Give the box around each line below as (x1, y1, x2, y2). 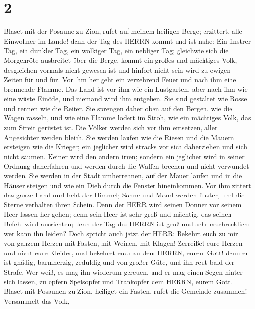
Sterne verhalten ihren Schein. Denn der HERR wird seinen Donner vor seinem (4, 199, 242, 209)
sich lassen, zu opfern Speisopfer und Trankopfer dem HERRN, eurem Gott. (4, 276, 232, 286)
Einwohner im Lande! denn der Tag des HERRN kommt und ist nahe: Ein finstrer (4, 35, 251, 46)
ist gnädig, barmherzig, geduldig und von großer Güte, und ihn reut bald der (4, 257, 235, 267)
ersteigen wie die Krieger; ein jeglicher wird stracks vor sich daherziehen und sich (4, 141, 248, 152)
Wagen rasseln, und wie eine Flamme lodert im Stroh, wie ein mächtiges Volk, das (4, 112, 251, 123)
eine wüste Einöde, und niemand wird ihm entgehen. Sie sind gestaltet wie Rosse (4, 93, 247, 104)
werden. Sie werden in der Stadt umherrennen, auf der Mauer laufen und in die (4, 170, 242, 181)
